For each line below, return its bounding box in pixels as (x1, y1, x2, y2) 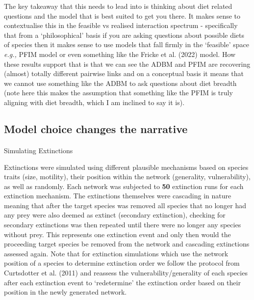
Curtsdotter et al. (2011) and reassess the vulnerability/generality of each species (4, 268, 248, 278)
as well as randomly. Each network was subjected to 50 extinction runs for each (4, 181, 244, 191)
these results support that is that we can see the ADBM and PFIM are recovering (4, 58, 251, 69)
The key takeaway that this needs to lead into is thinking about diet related (4, 1, 232, 11)
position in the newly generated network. (4, 287, 127, 297)
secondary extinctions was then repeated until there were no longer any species (4, 219, 241, 230)
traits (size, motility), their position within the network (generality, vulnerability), (4, 171, 251, 182)
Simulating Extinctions (4, 145, 73, 155)
